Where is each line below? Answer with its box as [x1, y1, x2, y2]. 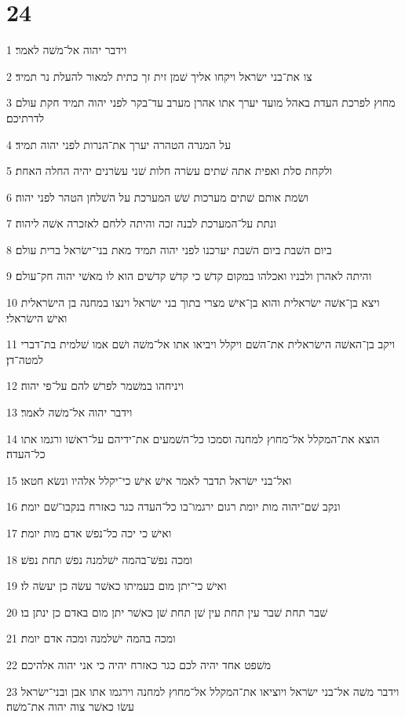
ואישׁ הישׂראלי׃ [6, 309, 67, 326]
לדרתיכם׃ [6, 109, 44, 126]
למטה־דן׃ [6, 351, 44, 367]
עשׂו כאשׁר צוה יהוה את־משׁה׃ [6, 698, 134, 715]
